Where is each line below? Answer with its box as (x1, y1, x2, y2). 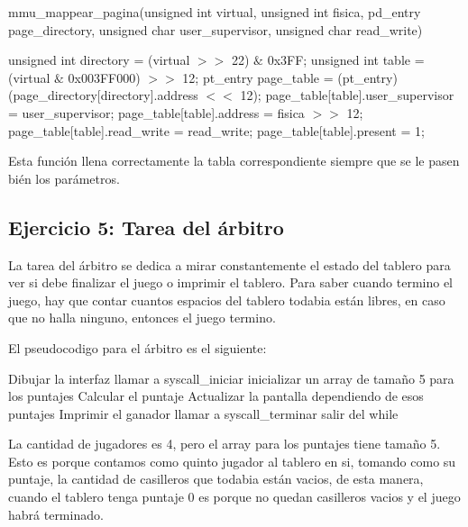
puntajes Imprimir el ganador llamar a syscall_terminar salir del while (8, 404, 399, 423)
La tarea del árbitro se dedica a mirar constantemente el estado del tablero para (8, 255, 451, 274)
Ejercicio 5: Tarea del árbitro (8, 213, 284, 241)
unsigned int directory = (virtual (8, 50, 190, 69)
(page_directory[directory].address (8, 86, 198, 104)
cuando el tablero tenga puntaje (8, 487, 184, 506)
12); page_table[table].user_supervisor (240, 86, 454, 104)
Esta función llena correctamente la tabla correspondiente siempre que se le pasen (8, 151, 460, 170)
